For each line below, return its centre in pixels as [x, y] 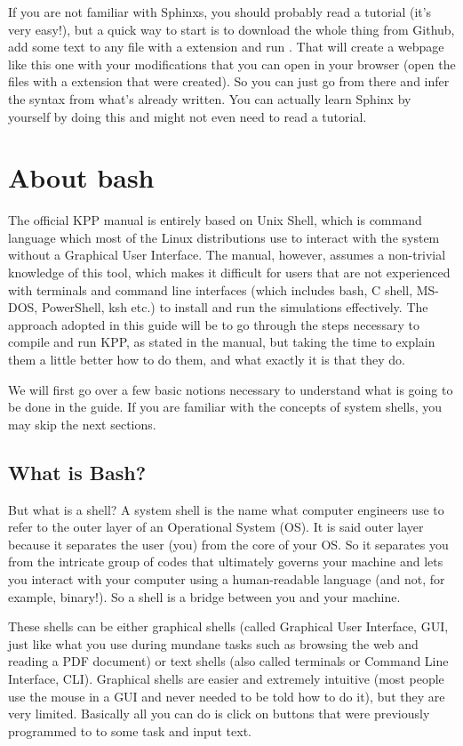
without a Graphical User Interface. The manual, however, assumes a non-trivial [227, 255]
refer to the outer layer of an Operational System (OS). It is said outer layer [216, 527]
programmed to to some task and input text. [130, 730]
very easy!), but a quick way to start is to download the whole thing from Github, [231, 29]
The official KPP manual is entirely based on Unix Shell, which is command [215, 220]
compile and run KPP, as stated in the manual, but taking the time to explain [222, 342]
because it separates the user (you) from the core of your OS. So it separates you [228, 544]
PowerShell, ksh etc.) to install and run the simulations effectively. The [235, 307]
